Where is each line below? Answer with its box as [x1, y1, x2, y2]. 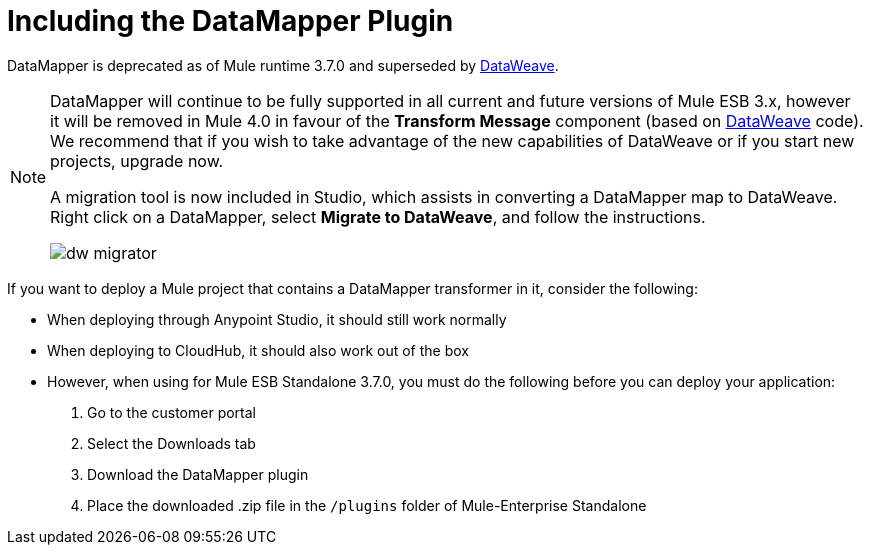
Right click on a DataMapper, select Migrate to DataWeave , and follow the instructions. [50, 206, 706, 227]
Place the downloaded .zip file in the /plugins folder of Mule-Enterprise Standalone [87, 496, 647, 514]
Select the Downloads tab [87, 434, 256, 452]
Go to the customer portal [87, 403, 257, 421]
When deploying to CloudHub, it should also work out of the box [47, 341, 469, 359]
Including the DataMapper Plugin [7, 4, 454, 38]
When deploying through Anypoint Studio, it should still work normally [47, 310, 507, 328]
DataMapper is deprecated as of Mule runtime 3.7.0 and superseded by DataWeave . [7, 56, 559, 74]
